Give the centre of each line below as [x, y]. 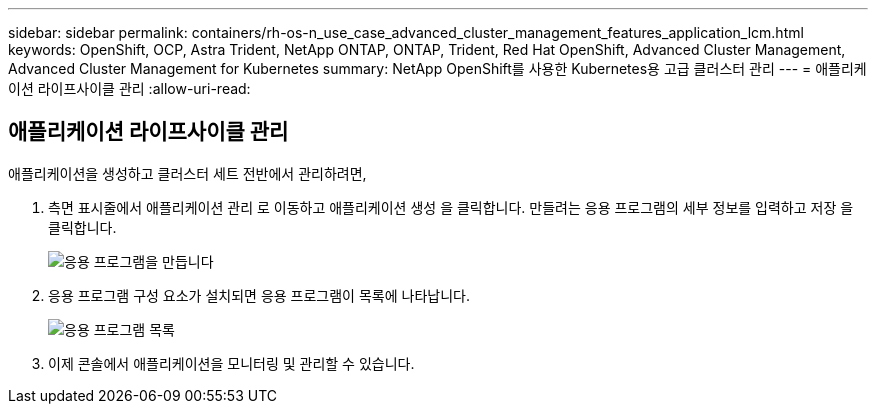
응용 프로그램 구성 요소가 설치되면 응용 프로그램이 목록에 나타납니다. [259, 295]
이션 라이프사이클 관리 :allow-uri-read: [129, 88]
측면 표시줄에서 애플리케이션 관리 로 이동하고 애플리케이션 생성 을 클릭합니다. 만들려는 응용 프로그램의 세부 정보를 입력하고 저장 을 [451, 207]
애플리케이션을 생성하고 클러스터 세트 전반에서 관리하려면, [187, 173]
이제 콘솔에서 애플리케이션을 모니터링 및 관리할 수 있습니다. [231, 363]
